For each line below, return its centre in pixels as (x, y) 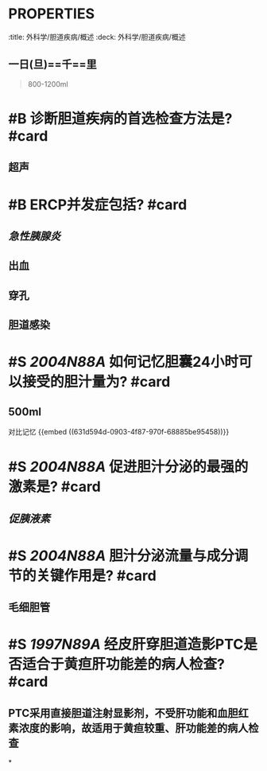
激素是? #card (54, 487)
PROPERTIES (52, 14)
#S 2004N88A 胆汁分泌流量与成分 (121, 556)
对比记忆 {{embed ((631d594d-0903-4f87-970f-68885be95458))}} (119, 432)
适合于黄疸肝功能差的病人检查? (124, 664)
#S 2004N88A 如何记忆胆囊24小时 (123, 362)
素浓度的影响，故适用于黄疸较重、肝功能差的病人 (128, 728)
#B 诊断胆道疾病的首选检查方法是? (120, 118)
